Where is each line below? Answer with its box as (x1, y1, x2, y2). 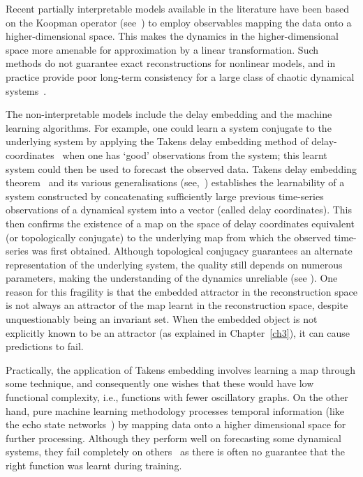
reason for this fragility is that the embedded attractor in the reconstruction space (6, 284, 357, 298)
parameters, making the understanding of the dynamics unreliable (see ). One (6, 271, 338, 285)
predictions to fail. (6, 339, 84, 354)
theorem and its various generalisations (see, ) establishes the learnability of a (6, 175, 345, 190)
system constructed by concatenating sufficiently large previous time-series (6, 188, 324, 203)
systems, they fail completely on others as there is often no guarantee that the (6, 444, 345, 459)
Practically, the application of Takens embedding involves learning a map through (6, 362, 356, 377)
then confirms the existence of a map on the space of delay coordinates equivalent (6, 215, 355, 230)
